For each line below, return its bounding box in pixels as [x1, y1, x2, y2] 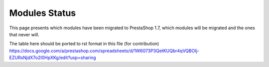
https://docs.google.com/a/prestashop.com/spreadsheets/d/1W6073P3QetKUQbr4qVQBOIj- [9, 48, 199, 54]
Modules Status [9, 7, 76, 18]
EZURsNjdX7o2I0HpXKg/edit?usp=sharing [9, 55, 96, 61]
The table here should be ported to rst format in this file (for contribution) [9, 41, 159, 47]
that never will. [9, 31, 40, 37]
